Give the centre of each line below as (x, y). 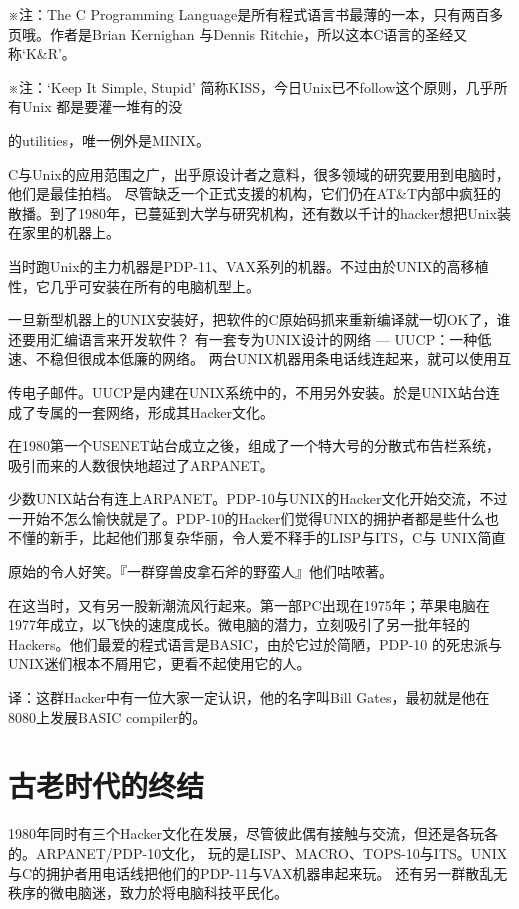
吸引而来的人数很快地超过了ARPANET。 (141, 464)
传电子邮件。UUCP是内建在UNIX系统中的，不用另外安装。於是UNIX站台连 (254, 391)
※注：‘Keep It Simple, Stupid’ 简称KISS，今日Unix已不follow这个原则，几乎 (251, 86)
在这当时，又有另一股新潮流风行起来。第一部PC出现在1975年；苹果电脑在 (249, 604)
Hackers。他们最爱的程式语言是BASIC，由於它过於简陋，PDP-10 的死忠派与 (255, 643)
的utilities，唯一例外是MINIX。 (109, 139)
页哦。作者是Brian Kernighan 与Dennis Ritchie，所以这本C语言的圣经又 (238, 33)
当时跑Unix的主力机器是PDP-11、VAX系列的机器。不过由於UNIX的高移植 (248, 265)
